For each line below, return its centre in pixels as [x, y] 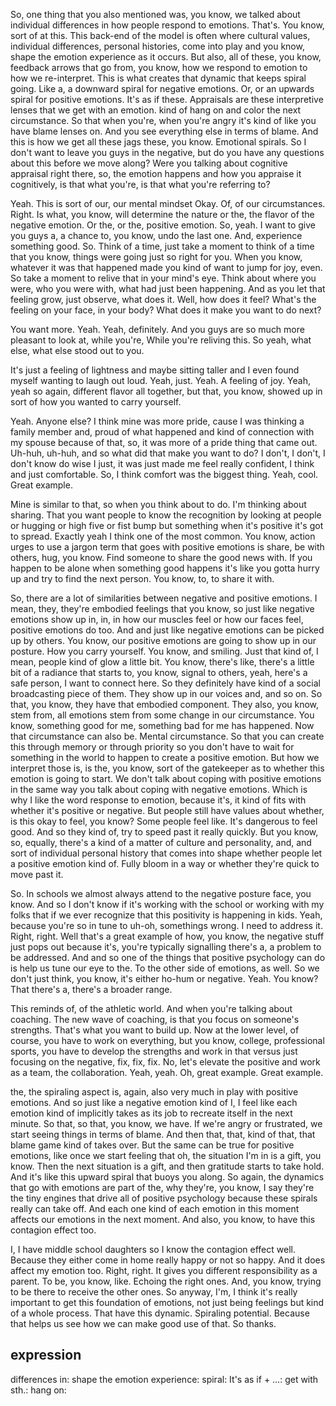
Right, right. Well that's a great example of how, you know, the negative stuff [167, 936]
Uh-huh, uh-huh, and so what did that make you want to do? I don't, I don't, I [168, 453]
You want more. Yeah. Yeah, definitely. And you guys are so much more [157, 329]
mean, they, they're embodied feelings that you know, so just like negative [162, 608]
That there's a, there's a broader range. [91, 989]
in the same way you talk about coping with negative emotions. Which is [159, 789]
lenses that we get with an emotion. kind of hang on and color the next [156, 110]
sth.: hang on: [38, 1390]
